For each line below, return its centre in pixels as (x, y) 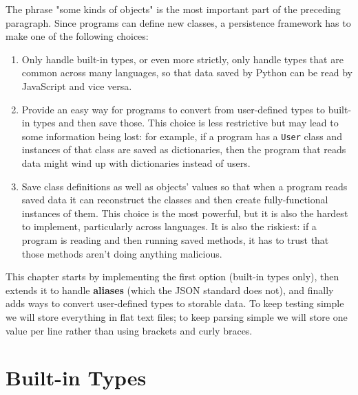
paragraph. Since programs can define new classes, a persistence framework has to (178, 22)
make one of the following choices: (77, 36)
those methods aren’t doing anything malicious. (122, 253)
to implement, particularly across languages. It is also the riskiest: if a (169, 226)
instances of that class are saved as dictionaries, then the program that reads (184, 149)
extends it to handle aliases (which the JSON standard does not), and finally (170, 290)
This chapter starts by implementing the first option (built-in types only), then (172, 276)
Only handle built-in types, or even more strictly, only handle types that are (182, 59)
